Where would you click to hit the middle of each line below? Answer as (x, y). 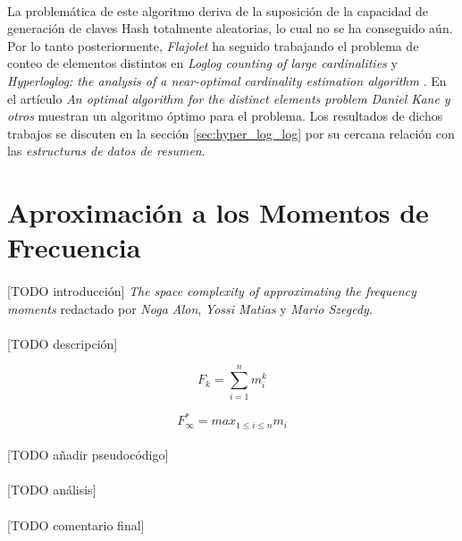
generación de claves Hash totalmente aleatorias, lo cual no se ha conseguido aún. (230, 28)
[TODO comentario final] (76, 524)
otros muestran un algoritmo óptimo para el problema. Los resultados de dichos (225, 116)
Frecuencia (74, 247)
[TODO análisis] (52, 490)
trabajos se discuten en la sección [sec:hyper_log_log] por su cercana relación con (231, 133)
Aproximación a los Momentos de (218, 212)
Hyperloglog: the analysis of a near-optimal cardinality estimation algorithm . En (227, 80)
